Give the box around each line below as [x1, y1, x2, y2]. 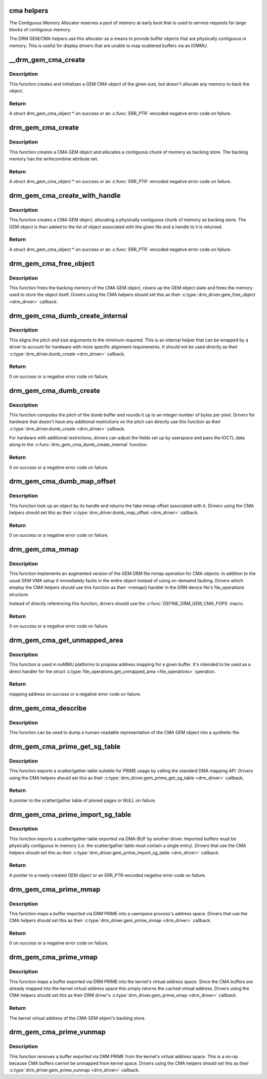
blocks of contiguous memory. [9, 26, 72, 32]
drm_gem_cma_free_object [9, 259, 95, 268]
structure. [9, 591, 29, 597]
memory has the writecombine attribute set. [9, 156, 99, 162]
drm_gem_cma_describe [9, 704, 87, 712]
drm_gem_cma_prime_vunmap [9, 1028, 106, 1036]
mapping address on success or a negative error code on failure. [9, 691, 141, 697]
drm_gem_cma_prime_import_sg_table [9, 810, 132, 819]
